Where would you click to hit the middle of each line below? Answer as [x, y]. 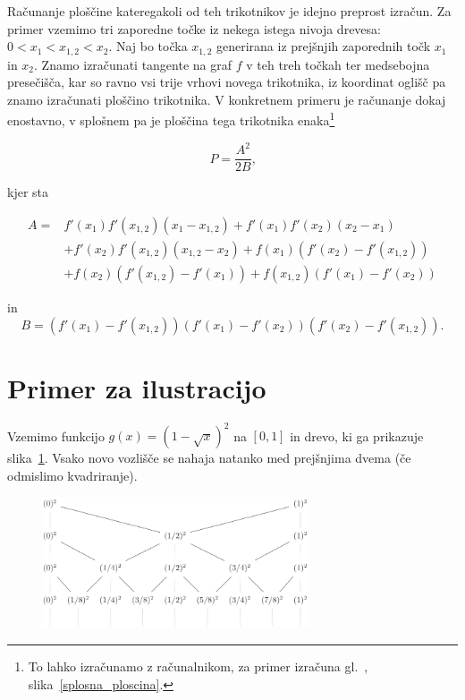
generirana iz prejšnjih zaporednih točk [323, 46]
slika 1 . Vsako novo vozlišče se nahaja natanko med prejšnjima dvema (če [209, 458]
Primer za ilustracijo [137, 387]
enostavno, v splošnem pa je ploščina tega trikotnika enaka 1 [171, 119]
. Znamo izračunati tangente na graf [133, 64]
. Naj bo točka [148, 46]
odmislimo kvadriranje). [72, 475]
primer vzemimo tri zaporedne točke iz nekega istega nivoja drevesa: [194, 28]
